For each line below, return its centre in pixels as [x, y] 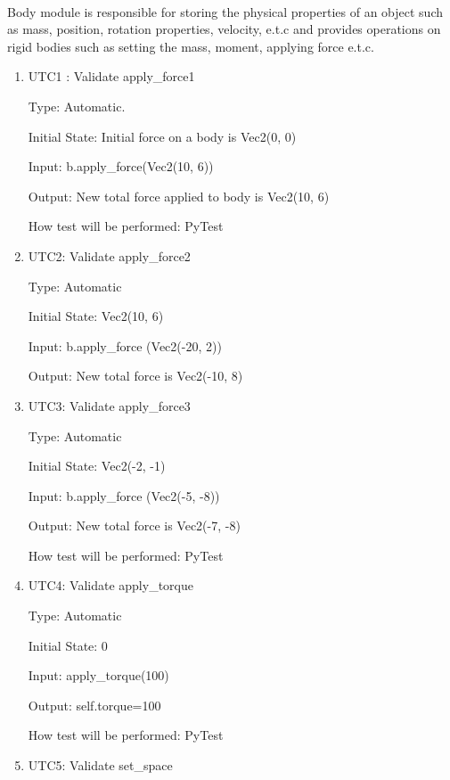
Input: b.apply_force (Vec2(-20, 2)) [125, 345]
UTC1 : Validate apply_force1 [111, 76]
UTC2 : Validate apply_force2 [109, 255]
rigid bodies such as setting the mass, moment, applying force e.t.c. [191, 46]
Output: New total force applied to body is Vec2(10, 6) [179, 196]
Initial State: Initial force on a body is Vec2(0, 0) [162, 136]
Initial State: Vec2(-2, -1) [97, 466]
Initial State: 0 [68, 645]
